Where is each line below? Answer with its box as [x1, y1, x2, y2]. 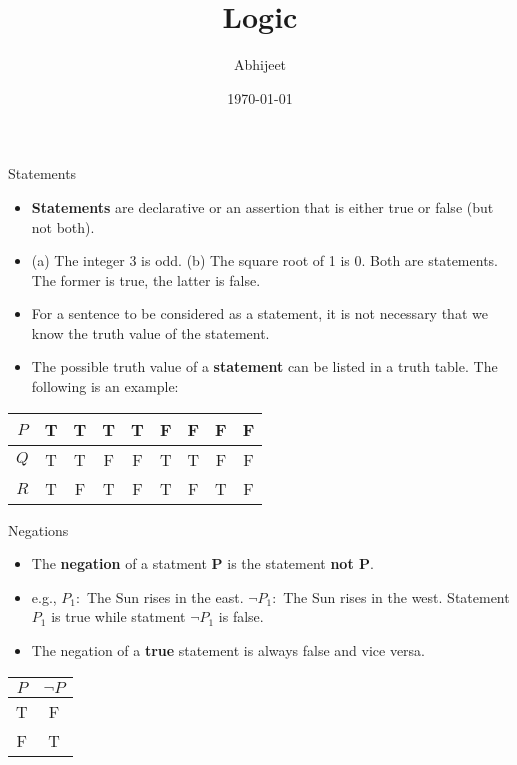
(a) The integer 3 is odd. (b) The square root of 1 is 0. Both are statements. [31, 250, 498, 271]
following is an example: [31, 376, 179, 397]
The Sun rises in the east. [86, 586, 244, 607]
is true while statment [51, 606, 186, 627]
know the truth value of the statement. [31, 322, 270, 343]
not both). [31, 216, 95, 237]
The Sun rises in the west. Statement [283, 586, 510, 607]
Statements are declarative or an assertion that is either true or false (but [31, 196, 494, 217]
